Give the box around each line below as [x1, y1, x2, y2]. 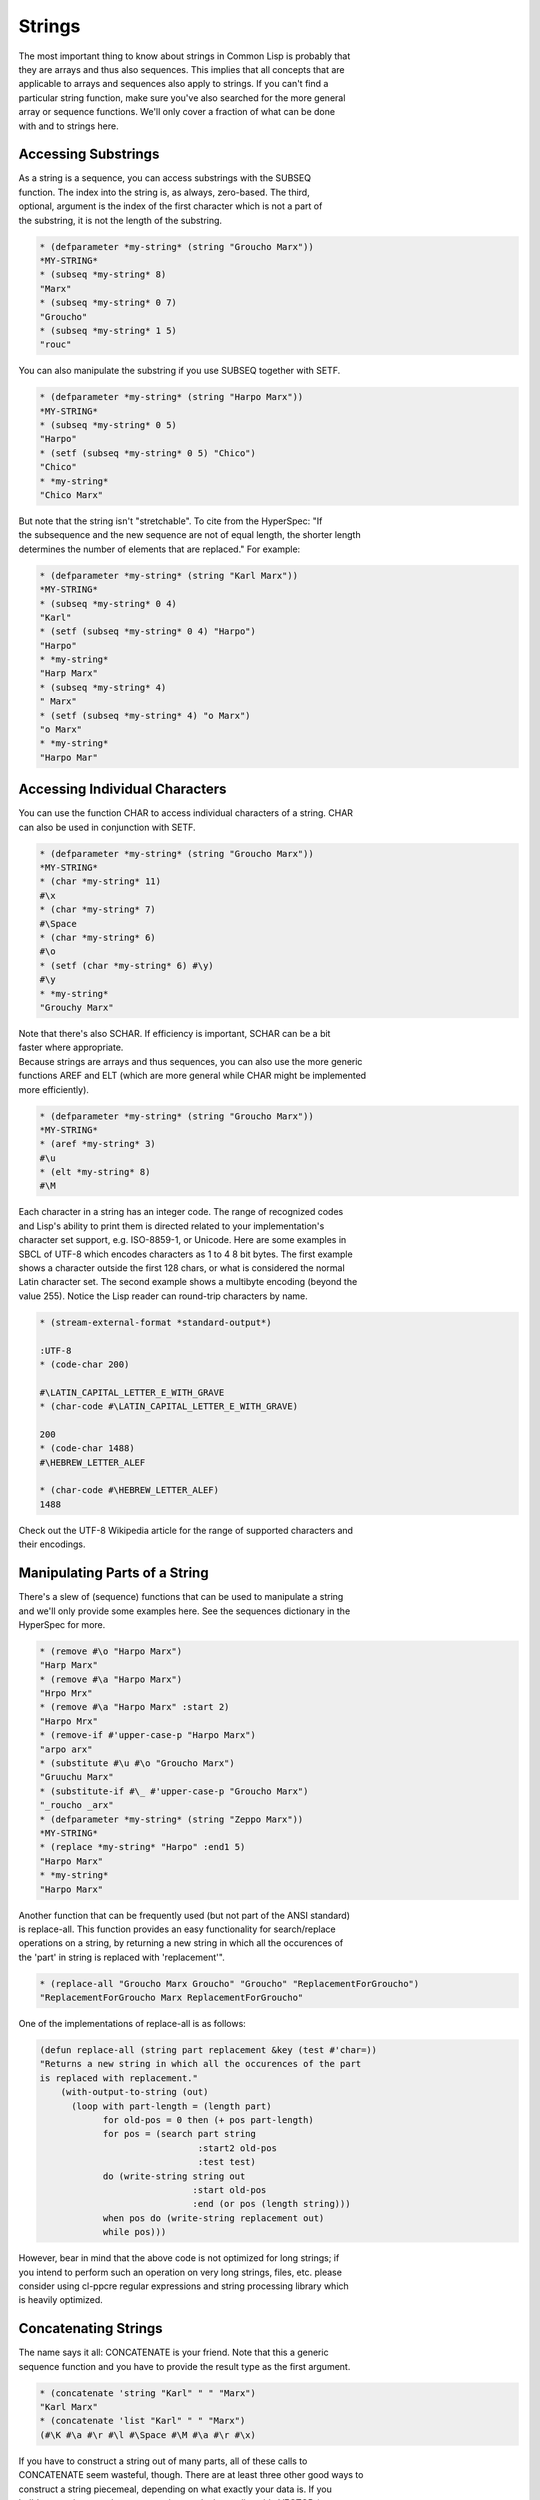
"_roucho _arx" [39, 1800, 114, 1811]
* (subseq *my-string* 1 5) [39, 325, 177, 336]
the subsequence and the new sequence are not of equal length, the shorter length [18, 529, 361, 541]
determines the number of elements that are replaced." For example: [18, 543, 301, 555]
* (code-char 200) [39, 1358, 130, 1370]
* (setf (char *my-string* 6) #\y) [39, 960, 214, 971]
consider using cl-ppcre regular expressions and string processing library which [18, 2280, 349, 2292]
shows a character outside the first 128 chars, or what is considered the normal [18, 1262, 345, 1274]
